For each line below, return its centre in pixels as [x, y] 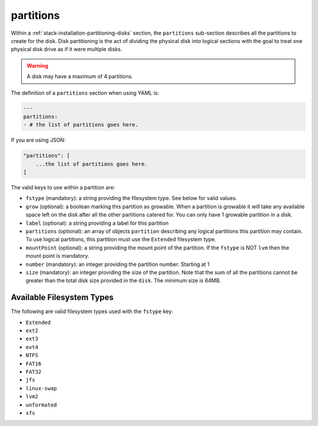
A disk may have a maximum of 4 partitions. [80, 76]
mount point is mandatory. [57, 256]
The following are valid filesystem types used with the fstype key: [92, 311]
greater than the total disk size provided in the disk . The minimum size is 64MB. [123, 281]
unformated [41, 405]
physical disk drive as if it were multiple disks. [67, 49]
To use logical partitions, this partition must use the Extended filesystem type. [121, 239]
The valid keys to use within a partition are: [63, 187]
